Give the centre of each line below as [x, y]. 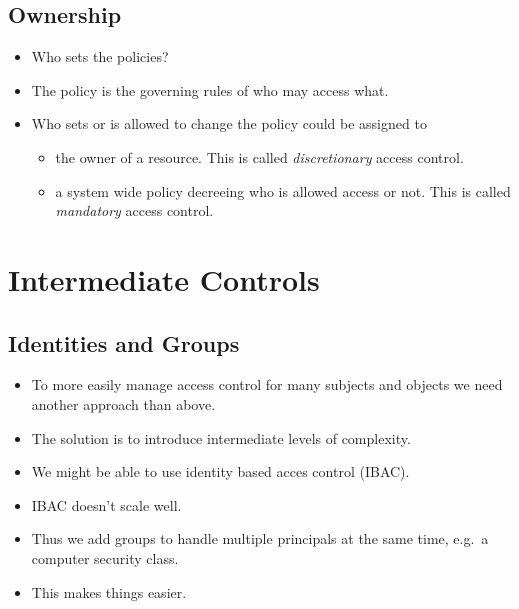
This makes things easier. [109, 591]
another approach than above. [123, 403]
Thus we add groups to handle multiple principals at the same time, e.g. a [260, 538]
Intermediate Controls [164, 278]
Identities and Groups [124, 342]
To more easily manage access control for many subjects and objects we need [267, 384]
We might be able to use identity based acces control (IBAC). [220, 471]
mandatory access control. [134, 210]
